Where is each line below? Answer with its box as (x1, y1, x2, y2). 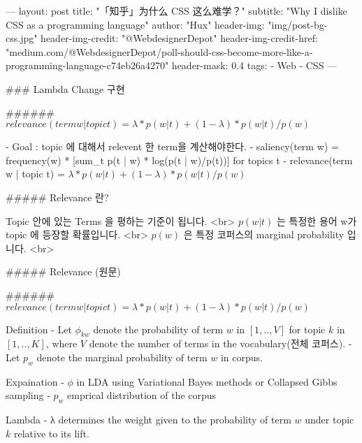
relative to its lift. (13, 426, 89, 440)
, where (45, 336, 78, 351)
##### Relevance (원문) (6, 264, 121, 279)
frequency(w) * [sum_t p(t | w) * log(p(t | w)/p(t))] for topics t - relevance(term (6, 152, 353, 167)
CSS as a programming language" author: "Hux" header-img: (6, 17, 265, 31)
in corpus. (220, 349, 263, 364)
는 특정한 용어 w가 (277, 213, 357, 228)
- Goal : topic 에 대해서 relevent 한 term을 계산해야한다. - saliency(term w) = (6, 139, 339, 154)
